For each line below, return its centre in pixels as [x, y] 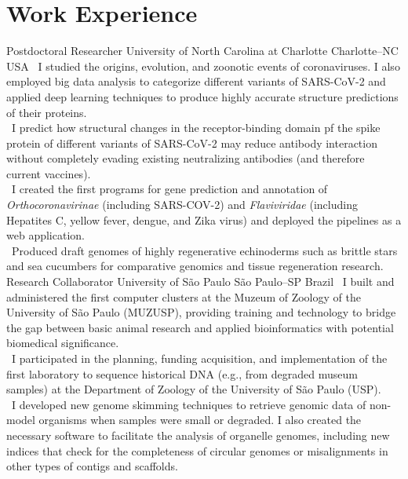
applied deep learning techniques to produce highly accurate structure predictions [202, 96]
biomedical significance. [63, 343]
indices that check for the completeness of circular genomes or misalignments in [197, 450]
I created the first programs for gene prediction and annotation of [169, 189]
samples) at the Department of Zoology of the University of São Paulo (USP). [194, 389]
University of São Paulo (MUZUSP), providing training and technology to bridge [201, 312]
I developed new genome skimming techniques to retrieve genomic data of [189, 404]
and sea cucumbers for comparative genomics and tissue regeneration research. [195, 266]
